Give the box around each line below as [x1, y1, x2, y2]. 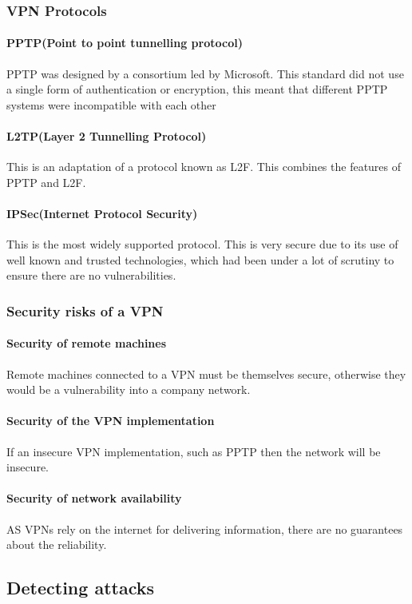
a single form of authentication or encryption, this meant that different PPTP [6, 81, 388, 97]
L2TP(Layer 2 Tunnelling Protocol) [6, 128, 207, 145]
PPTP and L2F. [6, 173, 86, 190]
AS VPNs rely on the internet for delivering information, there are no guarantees [6, 520, 403, 537]
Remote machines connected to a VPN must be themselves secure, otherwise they [6, 365, 406, 382]
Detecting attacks [6, 575, 154, 600]
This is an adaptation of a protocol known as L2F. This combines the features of [6, 158, 402, 175]
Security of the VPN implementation [6, 412, 215, 429]
